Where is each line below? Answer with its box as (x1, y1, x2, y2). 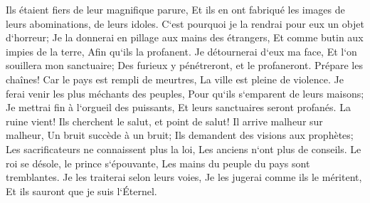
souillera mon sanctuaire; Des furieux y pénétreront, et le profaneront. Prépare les (6, 58, 363, 73)
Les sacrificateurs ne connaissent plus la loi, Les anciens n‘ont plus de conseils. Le (6, 141, 361, 156)
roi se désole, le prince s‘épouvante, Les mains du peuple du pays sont (6, 155, 310, 170)
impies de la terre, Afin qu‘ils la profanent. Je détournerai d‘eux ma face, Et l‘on (6, 43, 357, 58)
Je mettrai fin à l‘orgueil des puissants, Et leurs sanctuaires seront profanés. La (6, 100, 351, 115)
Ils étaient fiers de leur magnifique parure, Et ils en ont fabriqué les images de (6, 2, 345, 16)
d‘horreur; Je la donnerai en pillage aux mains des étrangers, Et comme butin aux (6, 30, 364, 45)
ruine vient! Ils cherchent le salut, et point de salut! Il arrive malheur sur (6, 113, 323, 128)
